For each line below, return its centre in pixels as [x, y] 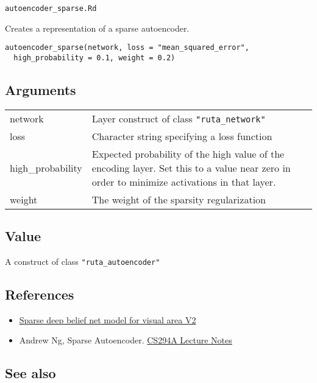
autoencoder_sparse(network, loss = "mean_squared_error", [127, 48]
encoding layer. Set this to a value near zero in [191, 167]
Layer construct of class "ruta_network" [179, 118]
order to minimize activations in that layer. [184, 181]
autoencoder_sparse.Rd [51, 9]
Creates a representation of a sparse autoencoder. [97, 28]
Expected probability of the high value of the [188, 153]
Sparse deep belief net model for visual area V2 [108, 319]
